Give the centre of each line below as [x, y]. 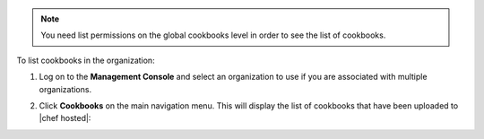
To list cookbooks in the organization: [86, 60]
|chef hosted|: [65, 118]
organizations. [65, 89]
